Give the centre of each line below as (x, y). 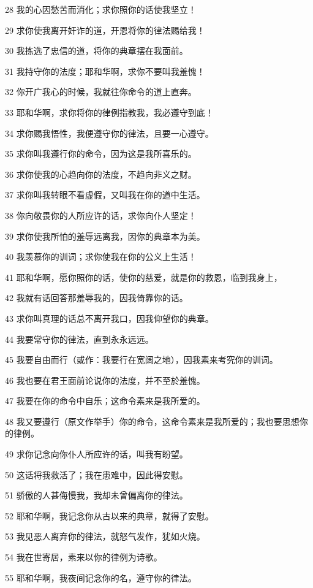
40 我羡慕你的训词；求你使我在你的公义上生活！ (101, 257)
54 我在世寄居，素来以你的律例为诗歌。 (84, 557)
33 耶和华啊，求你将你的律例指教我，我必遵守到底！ (109, 112)
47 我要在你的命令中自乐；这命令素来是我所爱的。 (105, 401)
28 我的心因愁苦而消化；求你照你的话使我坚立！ (101, 9)
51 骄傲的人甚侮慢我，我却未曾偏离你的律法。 (96, 495)
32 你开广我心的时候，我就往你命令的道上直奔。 (101, 92)
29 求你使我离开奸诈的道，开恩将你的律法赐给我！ (105, 30)
